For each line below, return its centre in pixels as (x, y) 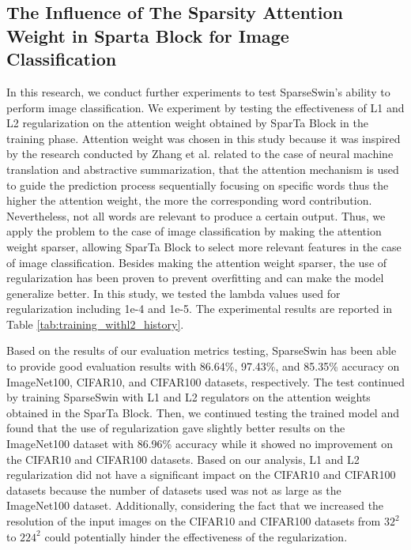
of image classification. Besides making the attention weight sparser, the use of (197, 262)
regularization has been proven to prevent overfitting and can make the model (195, 278)
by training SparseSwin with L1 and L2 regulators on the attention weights (189, 397)
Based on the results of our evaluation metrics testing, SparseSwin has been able (202, 350)
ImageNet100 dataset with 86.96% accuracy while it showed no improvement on (200, 444)
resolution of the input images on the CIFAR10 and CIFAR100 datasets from (194, 521)
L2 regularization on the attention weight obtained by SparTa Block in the (187, 123)
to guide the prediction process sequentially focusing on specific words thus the (198, 185)
